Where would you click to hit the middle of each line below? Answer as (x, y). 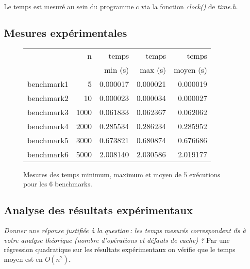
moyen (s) (190, 69)
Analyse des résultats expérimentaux (99, 210)
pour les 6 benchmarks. (58, 184)
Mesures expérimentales (66, 32)
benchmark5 (48, 140)
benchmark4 (48, 126)
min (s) (117, 69)
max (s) (153, 69)
